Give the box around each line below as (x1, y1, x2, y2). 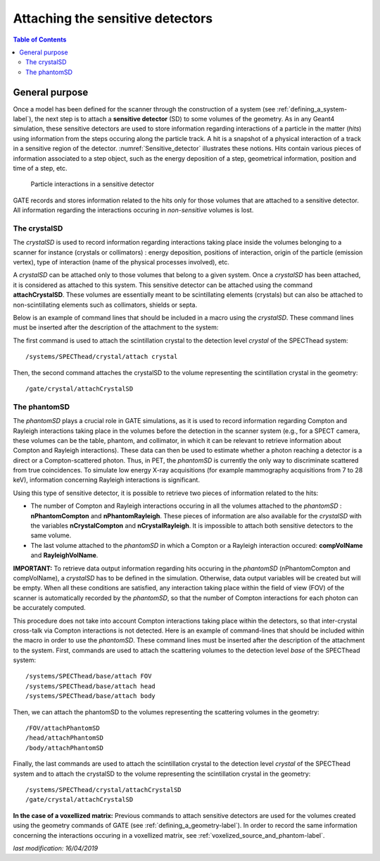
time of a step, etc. (13, 164, 68, 172)
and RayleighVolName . (30, 551, 99, 560)
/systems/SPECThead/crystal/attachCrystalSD (25, 786, 182, 793)
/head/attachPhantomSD (25, 734, 104, 742)
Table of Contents (13, 35, 67, 44)
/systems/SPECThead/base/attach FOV (25, 672, 152, 680)
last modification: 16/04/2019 (13, 843, 99, 853)
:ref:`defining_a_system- (277, 104, 348, 113)
